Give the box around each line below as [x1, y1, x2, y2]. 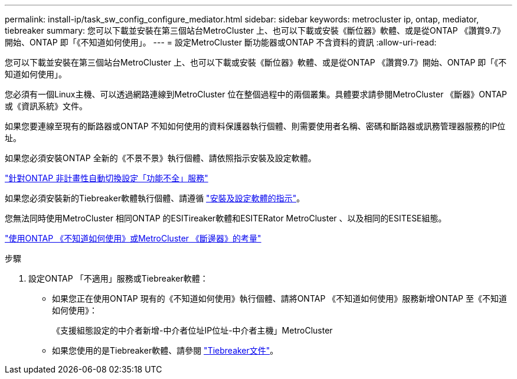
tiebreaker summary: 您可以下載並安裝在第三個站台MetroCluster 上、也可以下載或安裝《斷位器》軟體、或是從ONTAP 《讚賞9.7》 [5, 25, 505, 35]
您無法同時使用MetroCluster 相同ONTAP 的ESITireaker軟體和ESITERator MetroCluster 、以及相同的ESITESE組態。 [5, 213, 447, 223]
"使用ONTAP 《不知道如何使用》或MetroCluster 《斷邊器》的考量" [5, 233, 261, 243]
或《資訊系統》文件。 [5, 101, 87, 111]
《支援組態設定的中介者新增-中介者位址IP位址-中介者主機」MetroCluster [52, 325, 333, 335]
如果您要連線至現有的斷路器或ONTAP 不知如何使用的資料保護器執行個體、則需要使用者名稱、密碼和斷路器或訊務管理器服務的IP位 [5, 121, 506, 131]
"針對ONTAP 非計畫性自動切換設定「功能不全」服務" [5, 173, 208, 183]
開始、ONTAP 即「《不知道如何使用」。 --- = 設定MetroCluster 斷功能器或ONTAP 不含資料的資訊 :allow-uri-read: [5, 37, 437, 47]
